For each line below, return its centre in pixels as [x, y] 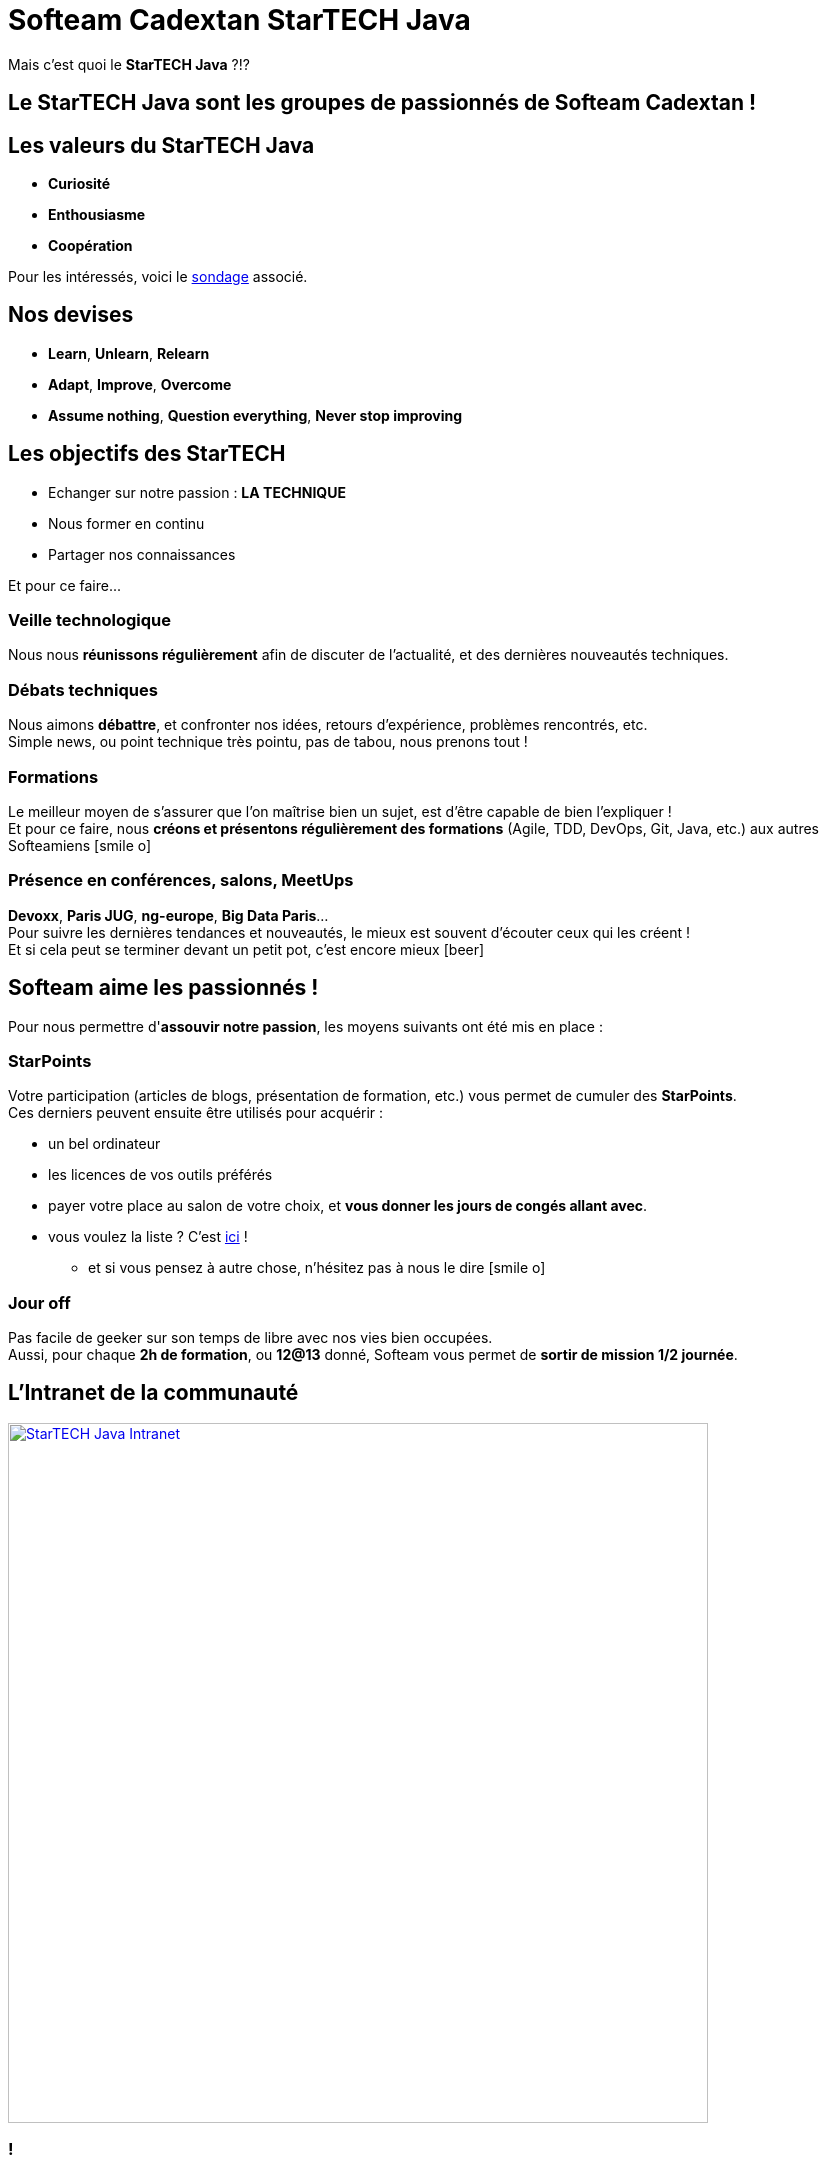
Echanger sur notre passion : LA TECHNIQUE [197, 492]
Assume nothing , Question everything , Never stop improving [255, 415]
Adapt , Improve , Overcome [140, 384]
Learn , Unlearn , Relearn [129, 353]
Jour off [39, 1302]
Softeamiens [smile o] [80, 845]
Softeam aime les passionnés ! [163, 988]
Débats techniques [83, 689]
